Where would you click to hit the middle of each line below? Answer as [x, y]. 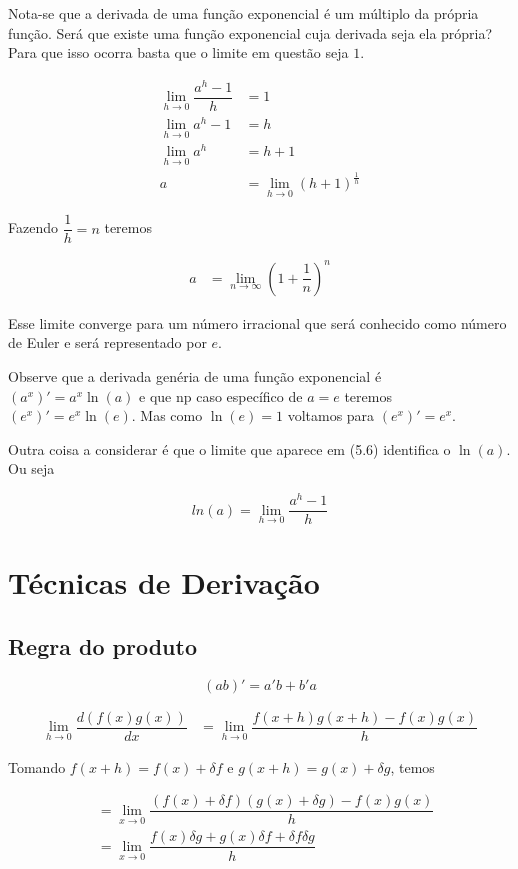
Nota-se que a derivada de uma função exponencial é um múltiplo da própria [243, 13]
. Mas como [167, 415]
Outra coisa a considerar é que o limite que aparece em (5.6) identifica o [229, 448]
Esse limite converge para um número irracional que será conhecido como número [257, 322]
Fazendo [33, 227]
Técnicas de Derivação [164, 582]
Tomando [37, 766]
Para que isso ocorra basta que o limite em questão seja [178, 52]
